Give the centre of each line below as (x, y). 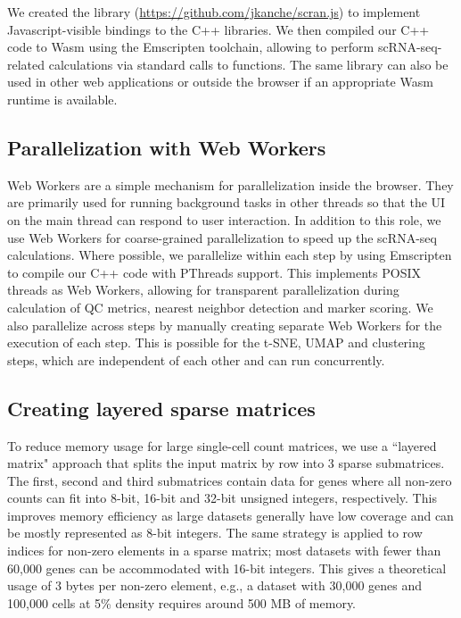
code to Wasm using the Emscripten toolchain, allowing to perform (191, 47)
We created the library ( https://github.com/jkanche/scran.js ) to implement (214, 12)
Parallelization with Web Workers (167, 147)
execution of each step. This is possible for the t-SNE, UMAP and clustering (216, 342)
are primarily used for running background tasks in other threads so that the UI (226, 202)
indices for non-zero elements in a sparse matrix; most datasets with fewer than (224, 551)
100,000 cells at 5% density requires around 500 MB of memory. (182, 602)
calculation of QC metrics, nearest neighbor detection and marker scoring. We (220, 307)
